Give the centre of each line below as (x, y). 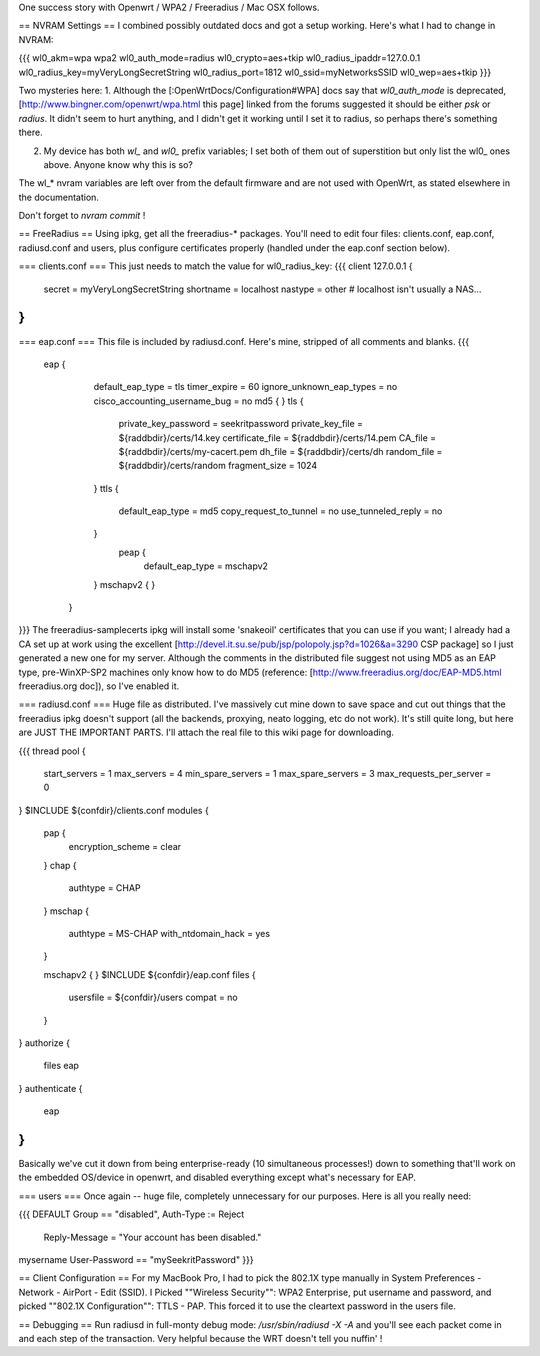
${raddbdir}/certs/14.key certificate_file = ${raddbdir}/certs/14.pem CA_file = (277, 437)
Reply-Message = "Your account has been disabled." (152, 1237)
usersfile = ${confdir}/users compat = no (153, 997)
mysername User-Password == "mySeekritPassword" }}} (136, 1260)
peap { (132, 552)
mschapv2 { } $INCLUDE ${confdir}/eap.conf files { (149, 974)
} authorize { (44, 1043)
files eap (61, 1066)
